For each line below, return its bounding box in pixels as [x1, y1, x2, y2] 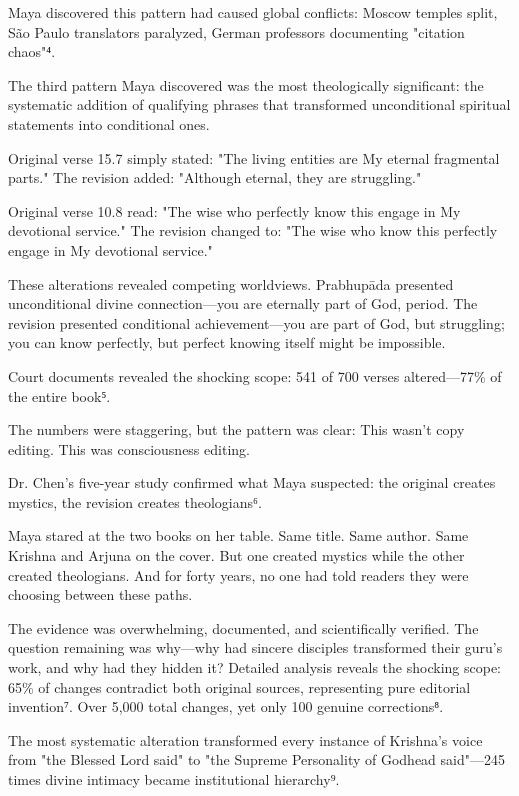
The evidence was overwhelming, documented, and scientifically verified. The [8, 617, 479, 638]
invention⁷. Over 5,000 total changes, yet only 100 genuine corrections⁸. [8, 696, 444, 717]
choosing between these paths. [8, 584, 193, 605]
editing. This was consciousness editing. [8, 438, 250, 459]
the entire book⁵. [8, 385, 111, 406]
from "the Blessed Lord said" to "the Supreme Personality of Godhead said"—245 [8, 749, 505, 770]
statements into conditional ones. [8, 113, 210, 134]
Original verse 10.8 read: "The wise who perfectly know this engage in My [8, 200, 461, 221]
